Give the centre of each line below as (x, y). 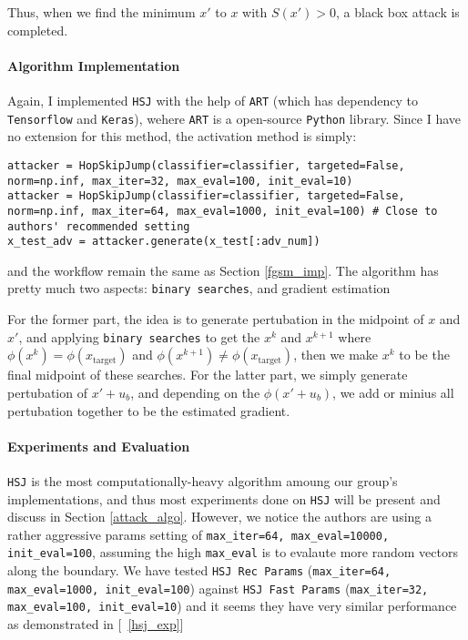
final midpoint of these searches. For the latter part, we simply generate (208, 375)
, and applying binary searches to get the (139, 336)
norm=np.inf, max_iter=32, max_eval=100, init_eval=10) (180, 181)
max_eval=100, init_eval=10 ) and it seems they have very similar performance (232, 606)
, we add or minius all (393, 392)
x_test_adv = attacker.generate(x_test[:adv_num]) (164, 242)
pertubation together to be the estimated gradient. (149, 410)
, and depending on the (195, 392)
